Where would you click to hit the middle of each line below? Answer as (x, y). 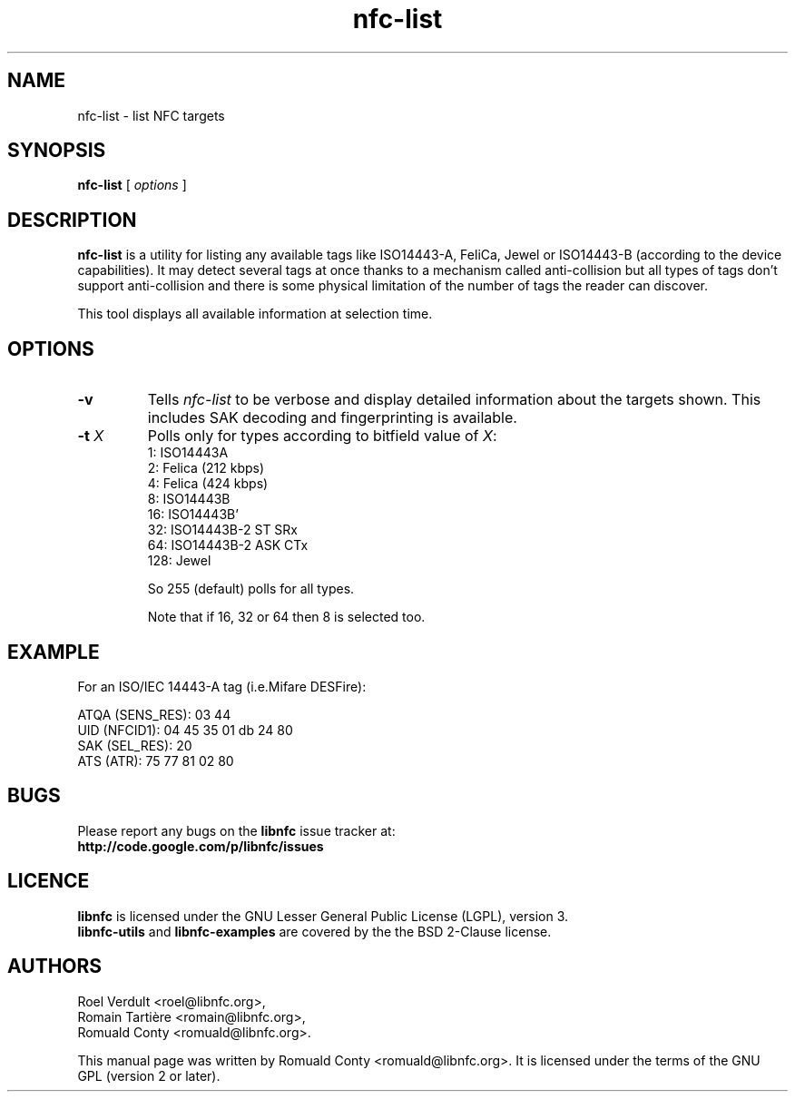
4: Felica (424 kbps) (208, 484)
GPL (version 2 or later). (149, 1075)
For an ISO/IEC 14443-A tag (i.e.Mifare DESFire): (222, 686)
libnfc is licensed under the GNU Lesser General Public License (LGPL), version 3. (323, 916)
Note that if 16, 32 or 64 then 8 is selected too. (286, 617)
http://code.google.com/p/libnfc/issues (201, 846)
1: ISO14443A (188, 453)
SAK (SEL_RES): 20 (135, 745)
